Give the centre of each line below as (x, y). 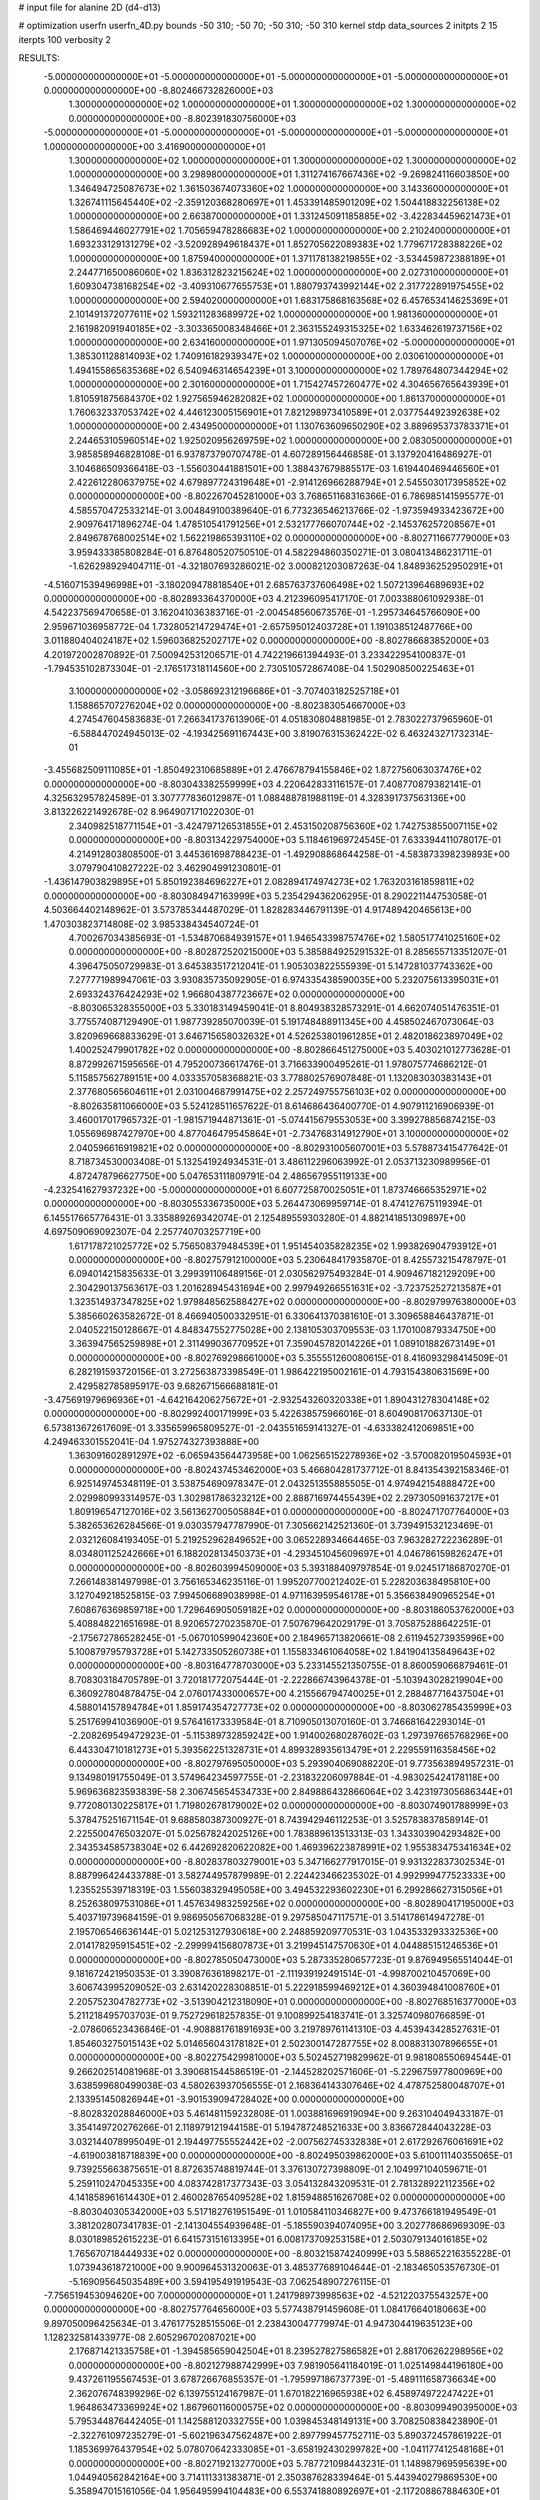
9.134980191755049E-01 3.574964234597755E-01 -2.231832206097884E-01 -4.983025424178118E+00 (284, 1777)
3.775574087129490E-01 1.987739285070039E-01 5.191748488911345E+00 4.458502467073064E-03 (281, 1022)
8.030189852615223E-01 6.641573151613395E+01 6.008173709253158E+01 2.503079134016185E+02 (278, 2239)
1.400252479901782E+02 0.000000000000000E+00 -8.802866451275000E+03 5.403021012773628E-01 (289, 1050)
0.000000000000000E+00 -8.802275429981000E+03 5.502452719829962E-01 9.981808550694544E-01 (290, 2057)
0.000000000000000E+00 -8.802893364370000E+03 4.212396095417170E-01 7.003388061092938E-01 (263, 599)
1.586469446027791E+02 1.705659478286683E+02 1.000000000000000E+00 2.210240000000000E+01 (289, 230)
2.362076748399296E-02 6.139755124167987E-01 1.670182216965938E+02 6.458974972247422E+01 (281, 2393)
